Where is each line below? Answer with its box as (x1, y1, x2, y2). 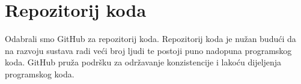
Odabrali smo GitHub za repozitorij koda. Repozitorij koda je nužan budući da (5, 32, 296, 45)
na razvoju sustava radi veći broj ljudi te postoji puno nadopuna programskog (5, 44, 292, 56)
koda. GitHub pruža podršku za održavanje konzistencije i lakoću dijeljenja (5, 56, 282, 68)
